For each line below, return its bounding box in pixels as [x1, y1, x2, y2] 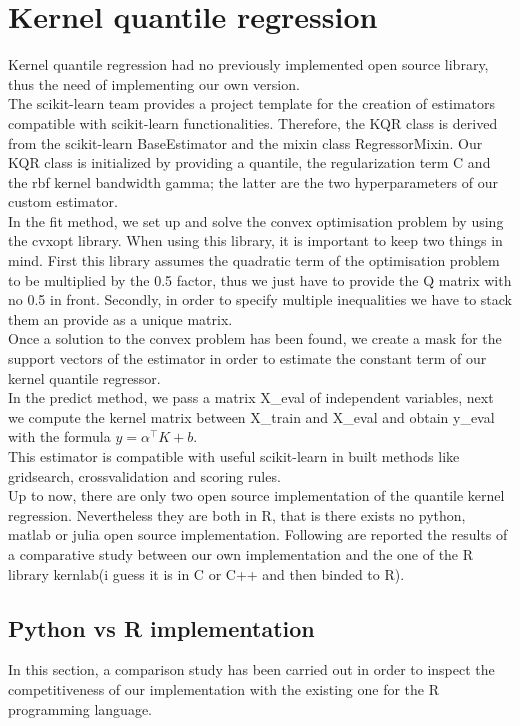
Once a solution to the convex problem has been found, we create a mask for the [8, 328, 502, 349]
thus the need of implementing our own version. [8, 73, 300, 94]
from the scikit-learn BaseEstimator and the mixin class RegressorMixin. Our [8, 132, 483, 153]
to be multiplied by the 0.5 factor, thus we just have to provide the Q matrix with [8, 269, 512, 290]
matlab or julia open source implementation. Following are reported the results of [8, 524, 508, 545]
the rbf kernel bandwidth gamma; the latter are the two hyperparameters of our [8, 171, 499, 192]
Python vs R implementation [8, 612, 315, 643]
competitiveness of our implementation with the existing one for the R [8, 678, 439, 699]
